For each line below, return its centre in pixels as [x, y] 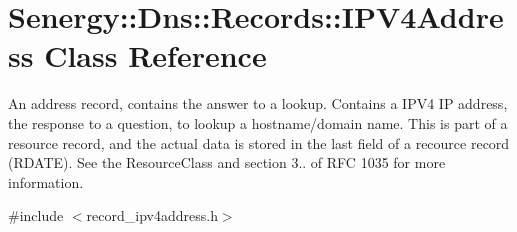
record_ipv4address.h [152, 215]
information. [46, 181]
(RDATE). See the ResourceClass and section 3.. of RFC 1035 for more [227, 162]
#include [36, 215]
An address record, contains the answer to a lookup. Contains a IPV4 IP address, [258, 103]
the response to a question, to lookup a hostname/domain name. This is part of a [258, 122]
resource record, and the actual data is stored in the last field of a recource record [259, 142]
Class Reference [155, 55]
